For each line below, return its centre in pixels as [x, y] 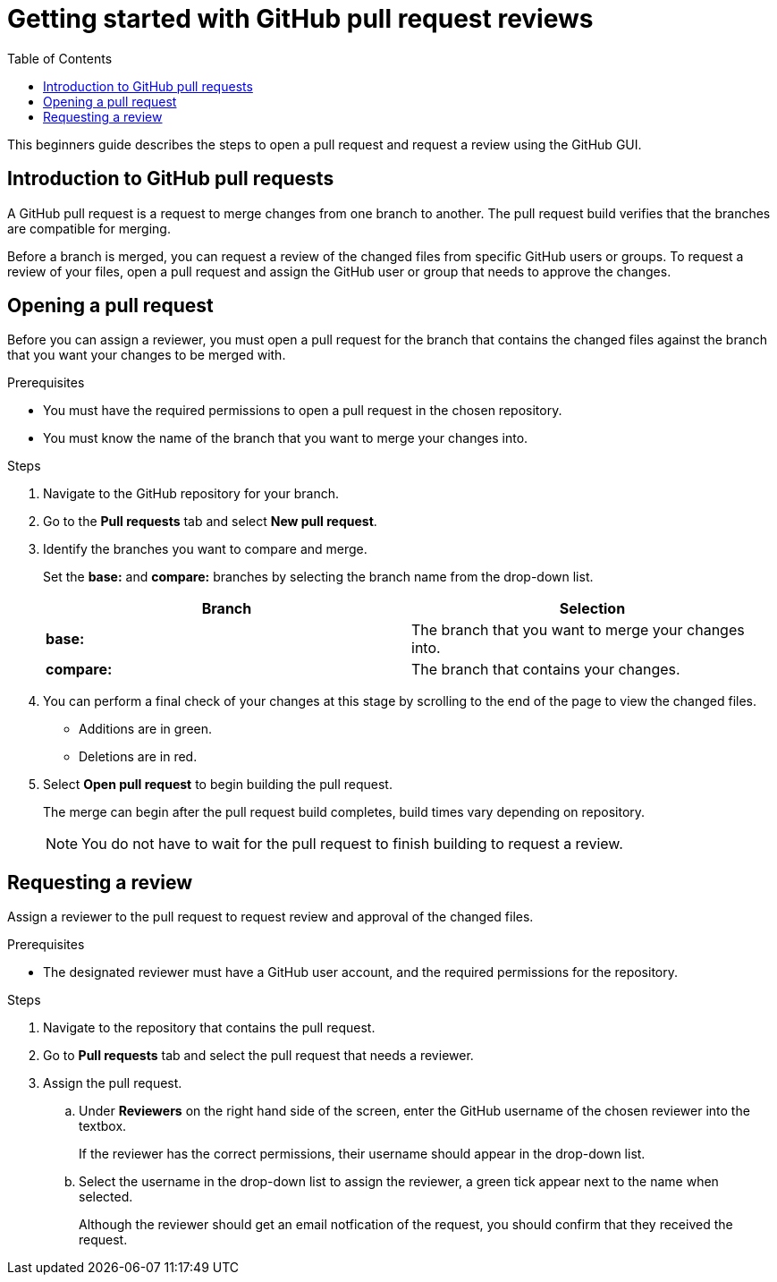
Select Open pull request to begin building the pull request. [218, 785]
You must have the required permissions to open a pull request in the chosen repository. [303, 411]
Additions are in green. [146, 729]
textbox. [103, 1126]
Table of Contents [60, 58]
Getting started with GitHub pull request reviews [300, 19]
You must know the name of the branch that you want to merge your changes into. [286, 438]
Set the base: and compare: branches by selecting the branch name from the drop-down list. [318, 577]
